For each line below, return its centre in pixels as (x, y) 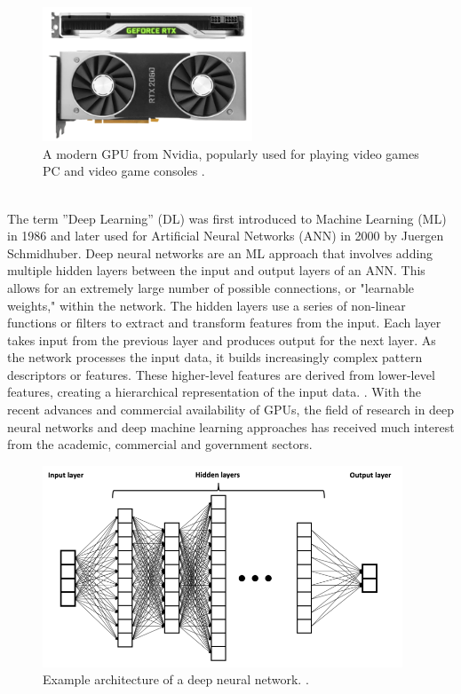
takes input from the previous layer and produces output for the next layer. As (222, 339)
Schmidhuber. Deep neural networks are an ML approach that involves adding (220, 252)
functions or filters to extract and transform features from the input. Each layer (224, 323)
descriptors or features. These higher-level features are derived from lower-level (221, 374)
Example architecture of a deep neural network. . (176, 679)
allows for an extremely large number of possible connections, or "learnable (211, 287)
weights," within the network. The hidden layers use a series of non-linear (207, 305)
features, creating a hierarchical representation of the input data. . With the (214, 392)
